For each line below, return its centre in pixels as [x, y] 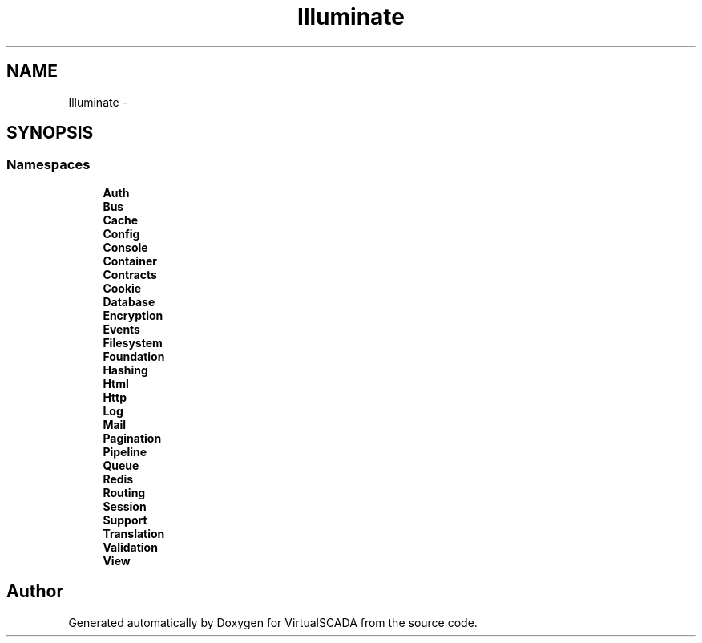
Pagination [132, 438]
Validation [130, 547]
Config [121, 233]
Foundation [134, 356]
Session [125, 506]
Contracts [130, 274]
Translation [134, 533]
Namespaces [48, 165]
